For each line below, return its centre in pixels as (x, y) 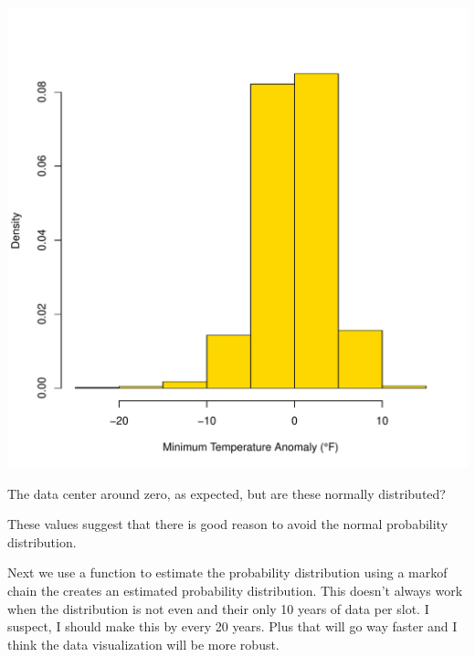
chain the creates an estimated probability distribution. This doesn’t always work (235, 590)
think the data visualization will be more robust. (143, 644)
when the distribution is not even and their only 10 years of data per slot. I (218, 608)
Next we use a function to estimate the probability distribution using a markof (227, 572)
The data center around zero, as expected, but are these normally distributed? (227, 493)
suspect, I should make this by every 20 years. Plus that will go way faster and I (232, 626)
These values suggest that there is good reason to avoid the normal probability (228, 524)
